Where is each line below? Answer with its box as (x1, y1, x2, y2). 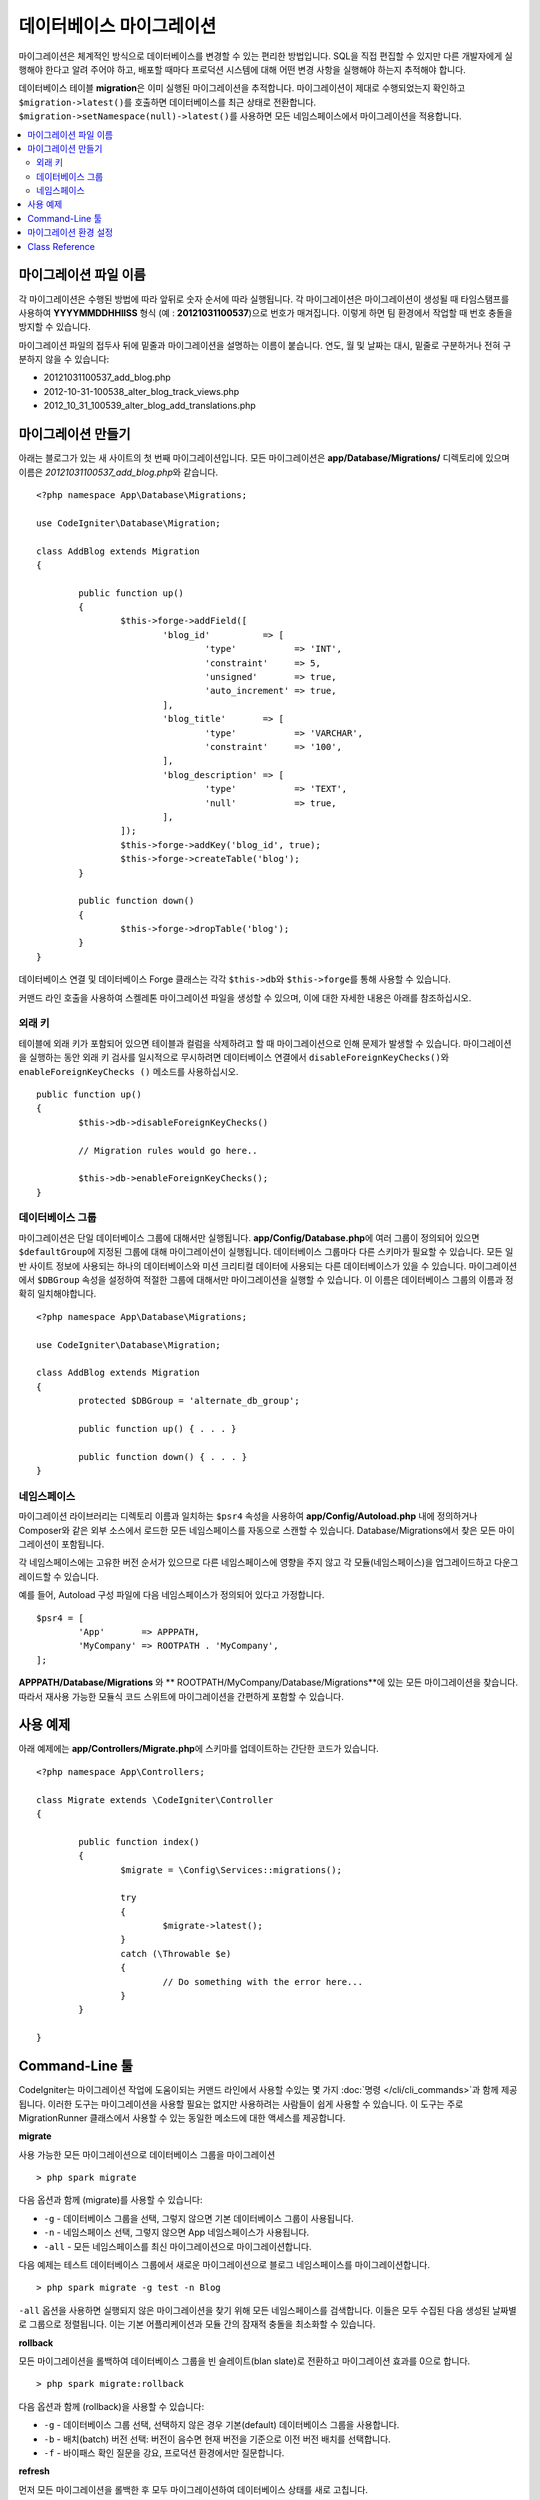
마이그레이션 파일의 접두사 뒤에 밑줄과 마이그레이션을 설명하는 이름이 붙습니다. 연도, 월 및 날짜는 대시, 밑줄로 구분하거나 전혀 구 (18, 339, 512, 351)
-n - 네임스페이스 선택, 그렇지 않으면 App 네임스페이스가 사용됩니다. (43, 2226, 310, 2239)
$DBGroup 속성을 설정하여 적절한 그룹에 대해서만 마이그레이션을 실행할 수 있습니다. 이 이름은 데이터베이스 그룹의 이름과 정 (36, 1273, 514, 1285)
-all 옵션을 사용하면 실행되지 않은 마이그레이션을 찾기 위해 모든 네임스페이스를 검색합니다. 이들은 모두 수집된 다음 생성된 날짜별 (18, 2304, 517, 2316)
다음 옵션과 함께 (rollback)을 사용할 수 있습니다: (18, 2400, 205, 2412)
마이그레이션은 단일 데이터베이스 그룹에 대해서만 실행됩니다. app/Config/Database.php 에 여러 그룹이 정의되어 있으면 (18, 1231, 480, 1244)
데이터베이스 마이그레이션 (18, 15, 217, 37)
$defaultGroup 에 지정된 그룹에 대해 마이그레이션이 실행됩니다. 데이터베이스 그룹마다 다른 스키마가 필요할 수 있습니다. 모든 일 (18, 1246, 514, 1258)
